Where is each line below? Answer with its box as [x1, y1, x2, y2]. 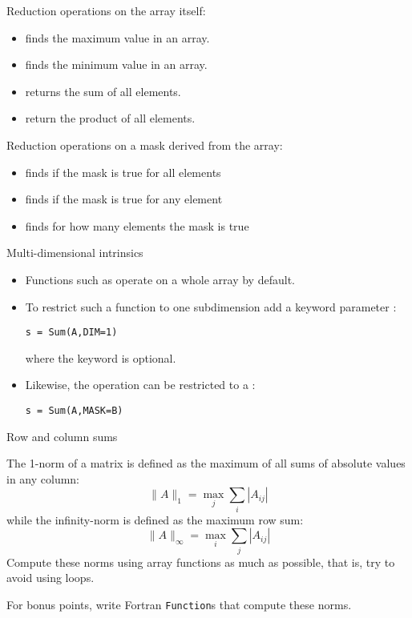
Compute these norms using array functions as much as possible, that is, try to [6, 553, 395, 570]
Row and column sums [6, 427, 118, 444]
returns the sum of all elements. [25, 82, 181, 99]
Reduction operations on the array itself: [6, 2, 206, 18]
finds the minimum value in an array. [25, 56, 208, 73]
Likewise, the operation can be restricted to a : [25, 376, 256, 393]
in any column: [6, 470, 80, 487]
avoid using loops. [6, 569, 95, 586]
